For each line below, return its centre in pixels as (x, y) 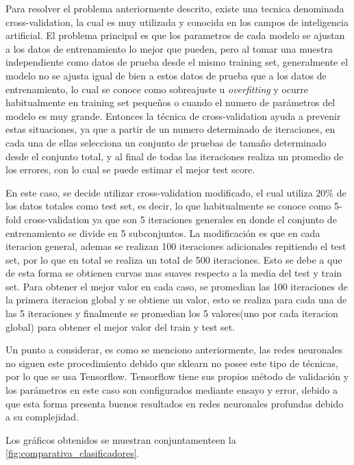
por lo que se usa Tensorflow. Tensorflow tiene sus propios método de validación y (177, 376)
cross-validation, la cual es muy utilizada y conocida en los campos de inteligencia (177, 22)
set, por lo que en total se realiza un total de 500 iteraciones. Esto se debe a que (174, 259)
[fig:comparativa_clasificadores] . (73, 453)
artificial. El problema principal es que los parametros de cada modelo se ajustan (175, 35)
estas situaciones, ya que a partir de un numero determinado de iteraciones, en (170, 129)
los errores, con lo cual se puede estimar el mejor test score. (130, 169)
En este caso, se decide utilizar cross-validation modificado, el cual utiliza (159, 192)
